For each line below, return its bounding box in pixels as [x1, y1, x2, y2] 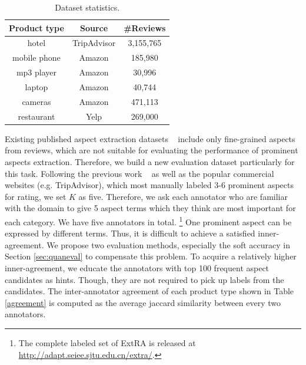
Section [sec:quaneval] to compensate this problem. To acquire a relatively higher [5, 250, 297, 262]
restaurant [18, 110, 55, 122]
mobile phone [12, 51, 61, 64]
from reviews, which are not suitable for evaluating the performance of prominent [5, 144, 298, 156]
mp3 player [16, 66, 56, 78]
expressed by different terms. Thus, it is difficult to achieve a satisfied [5, 227, 255, 239]
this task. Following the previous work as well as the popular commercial [5, 167, 274, 179]
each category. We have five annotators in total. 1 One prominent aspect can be [5, 213, 292, 228]
